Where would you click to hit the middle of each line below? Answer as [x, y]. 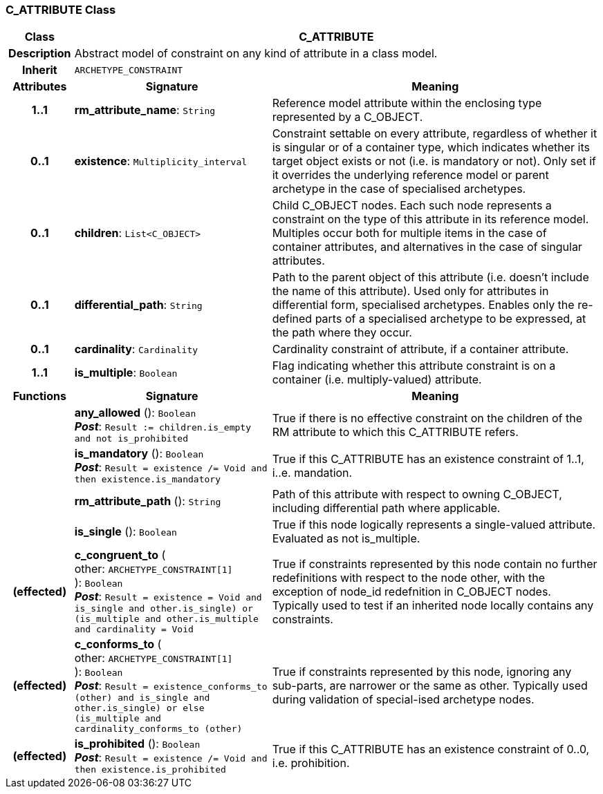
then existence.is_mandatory [147, 480]
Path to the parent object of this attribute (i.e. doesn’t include [430, 277]
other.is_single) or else [139, 708]
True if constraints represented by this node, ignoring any [422, 672]
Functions [39, 396]
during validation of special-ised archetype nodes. [403, 700]
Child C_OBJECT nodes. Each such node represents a [412, 206]
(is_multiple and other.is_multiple [166, 619]
